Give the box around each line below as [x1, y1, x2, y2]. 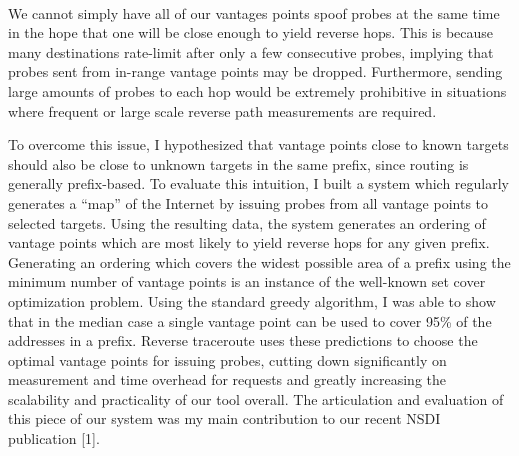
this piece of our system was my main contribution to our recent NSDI [8, 408, 441, 429]
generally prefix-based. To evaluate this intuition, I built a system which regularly [8, 173, 509, 194]
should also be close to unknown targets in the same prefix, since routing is [8, 153, 469, 174]
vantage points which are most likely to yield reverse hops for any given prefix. [8, 232, 490, 253]
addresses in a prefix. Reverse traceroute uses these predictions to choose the [8, 330, 478, 351]
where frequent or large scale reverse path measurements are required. [8, 100, 437, 121]
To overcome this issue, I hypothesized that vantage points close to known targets [8, 134, 509, 155]
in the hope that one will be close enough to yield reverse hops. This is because [8, 22, 494, 43]
